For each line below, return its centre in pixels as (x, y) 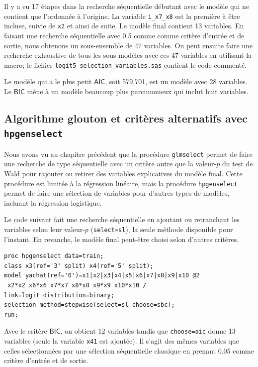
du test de (237, 164)
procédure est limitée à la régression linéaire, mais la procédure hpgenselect (121, 183)
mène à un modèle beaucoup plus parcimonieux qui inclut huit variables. (138, 91)
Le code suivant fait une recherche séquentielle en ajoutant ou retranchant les (122, 219)
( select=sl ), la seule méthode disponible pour (162, 229)
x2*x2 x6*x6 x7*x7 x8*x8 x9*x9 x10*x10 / (77, 286)
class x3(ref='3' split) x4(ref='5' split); (79, 266)
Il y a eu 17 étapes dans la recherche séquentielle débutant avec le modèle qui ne (127, 6)
